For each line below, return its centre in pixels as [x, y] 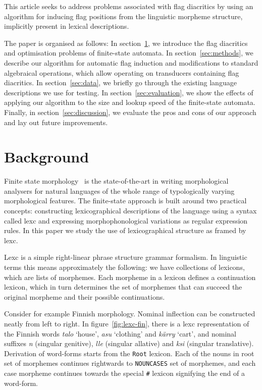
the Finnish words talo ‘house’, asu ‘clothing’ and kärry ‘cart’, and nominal [120, 333]
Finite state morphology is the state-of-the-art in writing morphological [116, 181]
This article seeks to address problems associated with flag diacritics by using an [129, 6]
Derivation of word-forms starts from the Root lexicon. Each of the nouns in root [129, 353]
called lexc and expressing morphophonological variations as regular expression [126, 220]
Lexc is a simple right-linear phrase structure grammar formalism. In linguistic [126, 257]
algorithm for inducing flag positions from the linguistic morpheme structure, [123, 16]
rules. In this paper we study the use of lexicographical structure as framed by [125, 230]
